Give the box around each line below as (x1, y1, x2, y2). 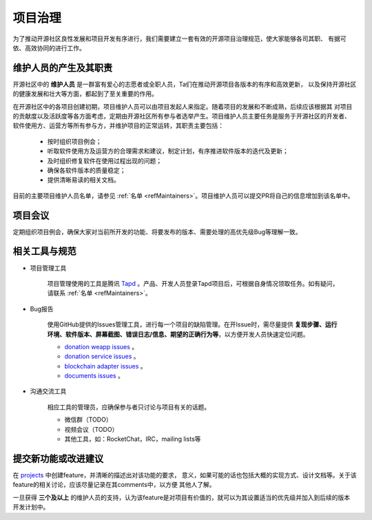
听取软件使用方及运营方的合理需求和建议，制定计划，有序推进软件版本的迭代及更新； (47, 147, 289, 155)
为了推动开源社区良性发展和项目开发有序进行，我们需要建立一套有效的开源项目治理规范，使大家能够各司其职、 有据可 (12, 34, 347, 43)
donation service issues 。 (64, 352, 141, 361)
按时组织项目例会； (47, 137, 102, 145)
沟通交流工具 (30, 387, 67, 395)
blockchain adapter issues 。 (64, 362, 147, 370)
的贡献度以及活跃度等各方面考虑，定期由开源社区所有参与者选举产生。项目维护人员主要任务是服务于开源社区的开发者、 (12, 112, 351, 121)
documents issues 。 (64, 372, 124, 380)
